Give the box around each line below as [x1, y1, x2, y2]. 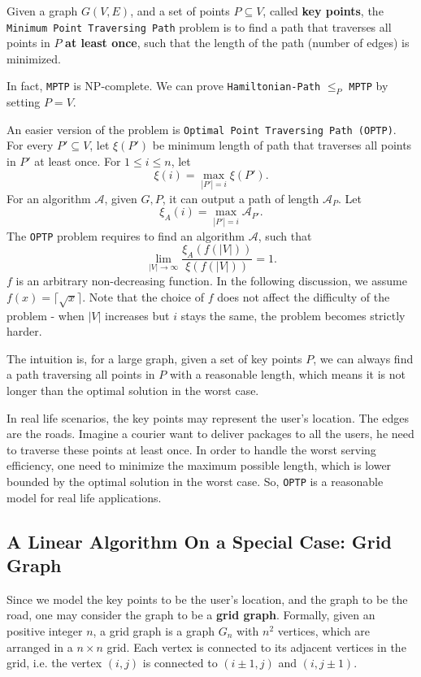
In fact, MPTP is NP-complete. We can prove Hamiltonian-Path [7, 77, 321, 94]
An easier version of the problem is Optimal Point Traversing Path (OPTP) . [7, 120, 397, 137]
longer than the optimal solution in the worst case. [7, 381, 259, 398]
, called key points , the [263, 2, 384, 19]
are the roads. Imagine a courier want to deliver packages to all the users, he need [7, 425, 414, 442]
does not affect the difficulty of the [217, 288, 390, 305]
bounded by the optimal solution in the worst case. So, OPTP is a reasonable [7, 472, 384, 489]
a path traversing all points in [7, 366, 155, 383]
